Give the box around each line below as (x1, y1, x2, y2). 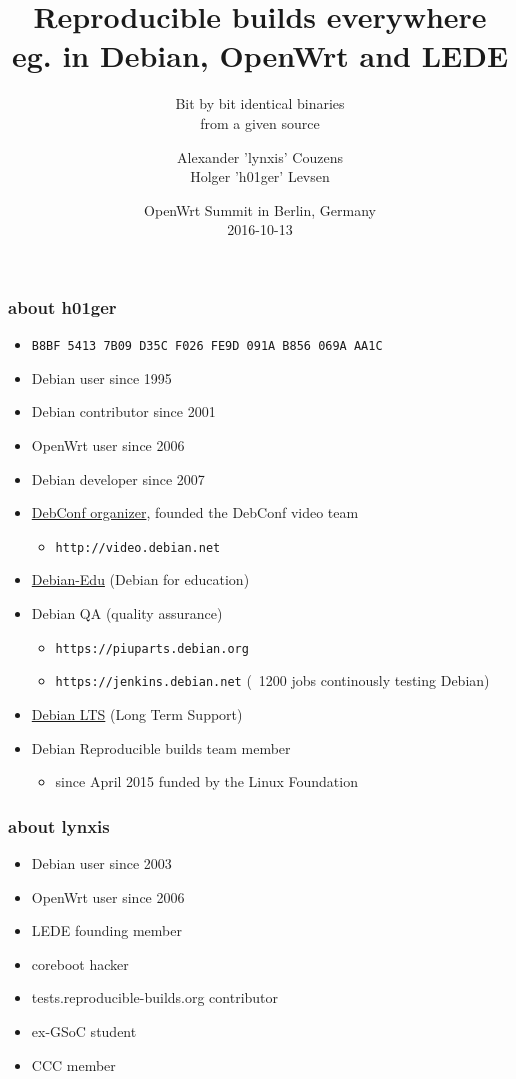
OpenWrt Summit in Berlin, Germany (144, 199, 376, 220)
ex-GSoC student (31, 1020, 137, 1041)
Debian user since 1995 (31, 367, 172, 388)
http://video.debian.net (55, 540, 221, 555)
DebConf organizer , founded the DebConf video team (31, 502, 359, 523)
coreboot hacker (31, 953, 129, 974)
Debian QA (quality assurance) (31, 603, 223, 624)
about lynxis (8, 813, 110, 838)
